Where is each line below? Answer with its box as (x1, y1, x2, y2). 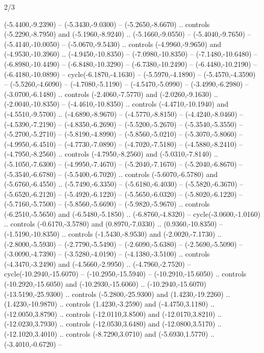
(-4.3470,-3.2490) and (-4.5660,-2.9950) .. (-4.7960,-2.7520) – (4, 258, 191, 269)
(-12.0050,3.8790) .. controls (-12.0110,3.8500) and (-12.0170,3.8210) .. (4, 308, 222, 319)
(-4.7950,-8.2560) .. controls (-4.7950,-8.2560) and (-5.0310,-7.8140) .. (4, 148, 218, 159)
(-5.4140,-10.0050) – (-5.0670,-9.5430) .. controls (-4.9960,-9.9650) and (4, 38, 221, 49)
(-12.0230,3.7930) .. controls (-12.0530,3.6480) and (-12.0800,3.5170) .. (4, 318, 222, 329)
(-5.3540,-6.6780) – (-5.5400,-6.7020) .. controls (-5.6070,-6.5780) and (4, 168, 218, 179)
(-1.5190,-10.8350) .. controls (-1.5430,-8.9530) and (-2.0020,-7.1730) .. (4, 229, 222, 239)
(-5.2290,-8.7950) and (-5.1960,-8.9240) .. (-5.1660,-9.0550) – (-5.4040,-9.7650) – (4, 29, 251, 39)
